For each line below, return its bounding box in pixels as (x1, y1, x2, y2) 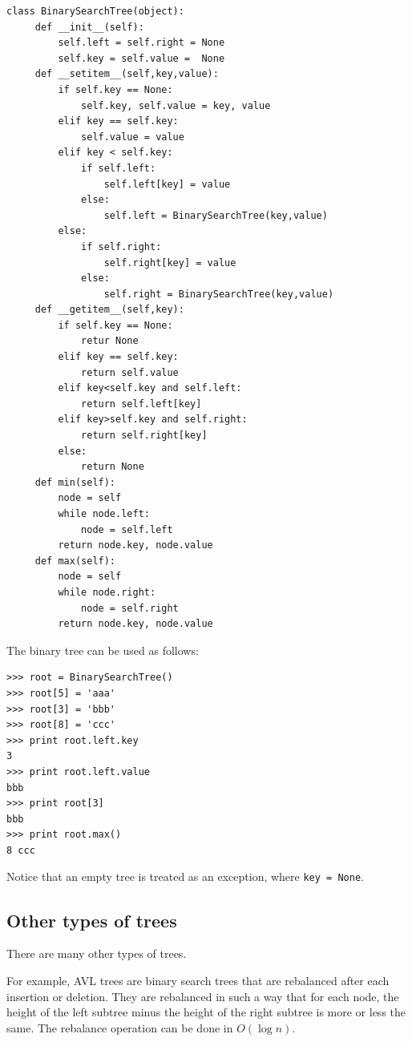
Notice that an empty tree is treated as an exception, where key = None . (6, 868, 364, 885)
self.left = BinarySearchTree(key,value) (103, 209, 328, 221)
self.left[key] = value (103, 178, 231, 190)
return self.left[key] (81, 398, 202, 410)
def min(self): (34, 476, 116, 488)
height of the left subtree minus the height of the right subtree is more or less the (6, 1004, 406, 1020)
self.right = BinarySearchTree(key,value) (103, 288, 334, 300)
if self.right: (81, 240, 162, 252)
